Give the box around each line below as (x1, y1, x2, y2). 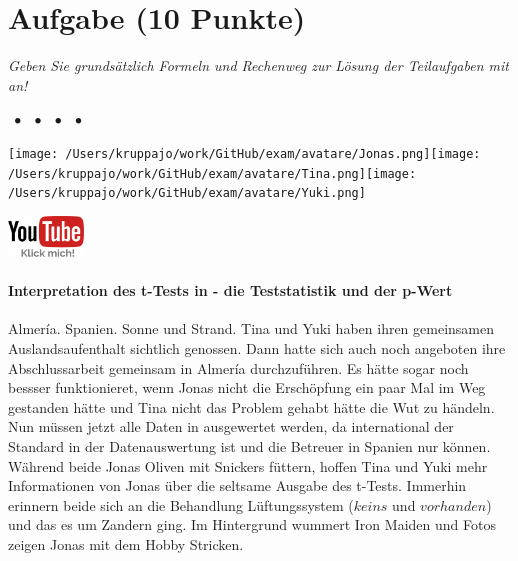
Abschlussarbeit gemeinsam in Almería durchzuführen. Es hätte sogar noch (8, 357, 469, 378)
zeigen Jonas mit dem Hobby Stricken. (8, 534, 244, 555)
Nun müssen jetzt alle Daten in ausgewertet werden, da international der (8, 416, 454, 437)
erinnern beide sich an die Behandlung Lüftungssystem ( (8, 494, 354, 515)
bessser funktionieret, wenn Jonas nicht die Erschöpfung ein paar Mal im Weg (8, 377, 486, 398)
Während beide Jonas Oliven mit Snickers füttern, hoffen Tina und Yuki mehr (8, 455, 488, 476)
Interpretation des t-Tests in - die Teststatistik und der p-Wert (8, 280, 453, 301)
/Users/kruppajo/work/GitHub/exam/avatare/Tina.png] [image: (8, 166, 417, 181)
